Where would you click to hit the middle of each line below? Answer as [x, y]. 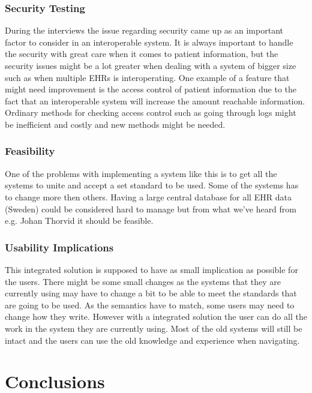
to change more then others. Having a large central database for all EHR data [148, 196]
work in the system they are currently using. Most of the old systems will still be [154, 328]
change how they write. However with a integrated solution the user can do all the [156, 316]
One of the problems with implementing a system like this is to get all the [141, 173]
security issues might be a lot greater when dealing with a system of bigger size [151, 65]
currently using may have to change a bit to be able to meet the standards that [151, 293]
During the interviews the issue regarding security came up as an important [144, 30]
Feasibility [30, 151]
